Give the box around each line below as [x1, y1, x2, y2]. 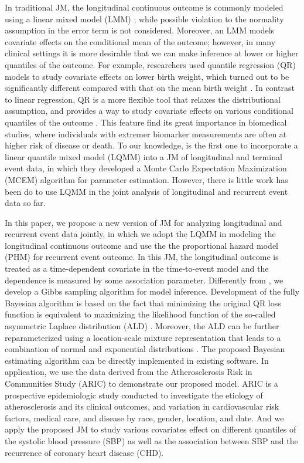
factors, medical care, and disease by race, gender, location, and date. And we [5, 411, 284, 424]
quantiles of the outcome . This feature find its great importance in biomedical [5, 116, 287, 128]
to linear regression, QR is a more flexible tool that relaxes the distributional [5, 93, 281, 105]
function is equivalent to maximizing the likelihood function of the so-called [5, 308, 276, 320]
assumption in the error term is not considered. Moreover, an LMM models [5, 24, 275, 36]
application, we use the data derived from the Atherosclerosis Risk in [5, 366, 252, 378]
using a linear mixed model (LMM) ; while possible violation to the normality [5, 12, 284, 25]
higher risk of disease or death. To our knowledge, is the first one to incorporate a [5, 139, 298, 151]
